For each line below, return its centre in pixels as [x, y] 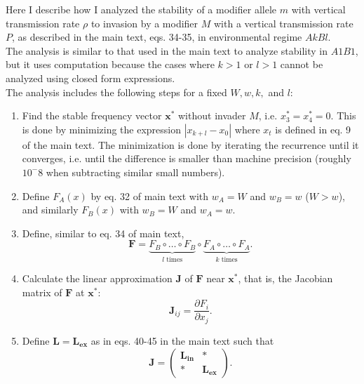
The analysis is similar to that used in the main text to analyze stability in [167, 50]
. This [343, 115]
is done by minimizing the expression [102, 129]
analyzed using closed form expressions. [90, 78]
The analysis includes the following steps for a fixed [116, 92]
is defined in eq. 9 [313, 129]
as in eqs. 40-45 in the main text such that [182, 340]
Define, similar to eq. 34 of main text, [103, 233]
